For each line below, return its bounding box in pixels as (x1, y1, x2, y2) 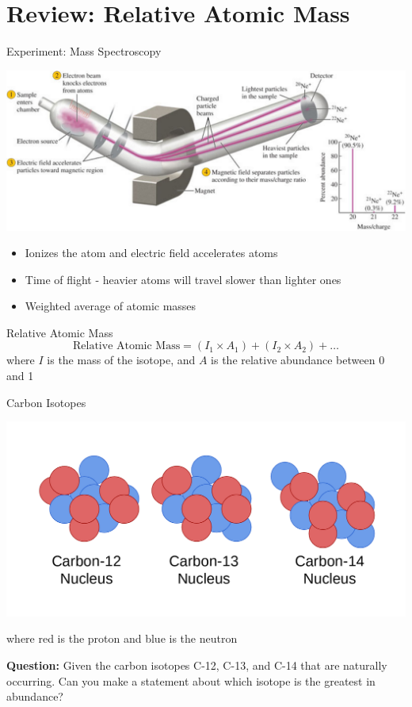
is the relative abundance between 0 (211, 352, 385, 368)
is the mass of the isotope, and (47, 352, 196, 368)
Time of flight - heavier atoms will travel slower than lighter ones (25, 271, 341, 287)
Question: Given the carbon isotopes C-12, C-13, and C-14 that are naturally (6, 657, 387, 674)
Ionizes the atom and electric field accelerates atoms (25, 244, 278, 261)
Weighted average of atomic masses (25, 298, 196, 314)
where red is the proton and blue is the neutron (6, 630, 238, 647)
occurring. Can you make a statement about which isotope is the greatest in (6, 672, 376, 689)
